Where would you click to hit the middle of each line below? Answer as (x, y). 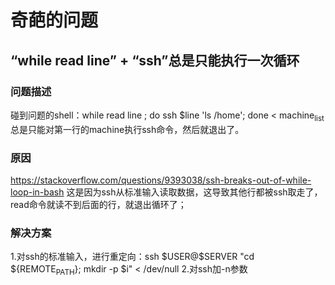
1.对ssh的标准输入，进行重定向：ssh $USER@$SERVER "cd (132, 257)
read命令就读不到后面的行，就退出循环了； (98, 204)
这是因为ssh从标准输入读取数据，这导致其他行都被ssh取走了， (194, 192)
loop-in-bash (37, 192)
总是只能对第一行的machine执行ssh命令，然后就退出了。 (127, 129)
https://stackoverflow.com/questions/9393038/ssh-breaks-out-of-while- (161, 180)
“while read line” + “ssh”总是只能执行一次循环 (155, 60)
